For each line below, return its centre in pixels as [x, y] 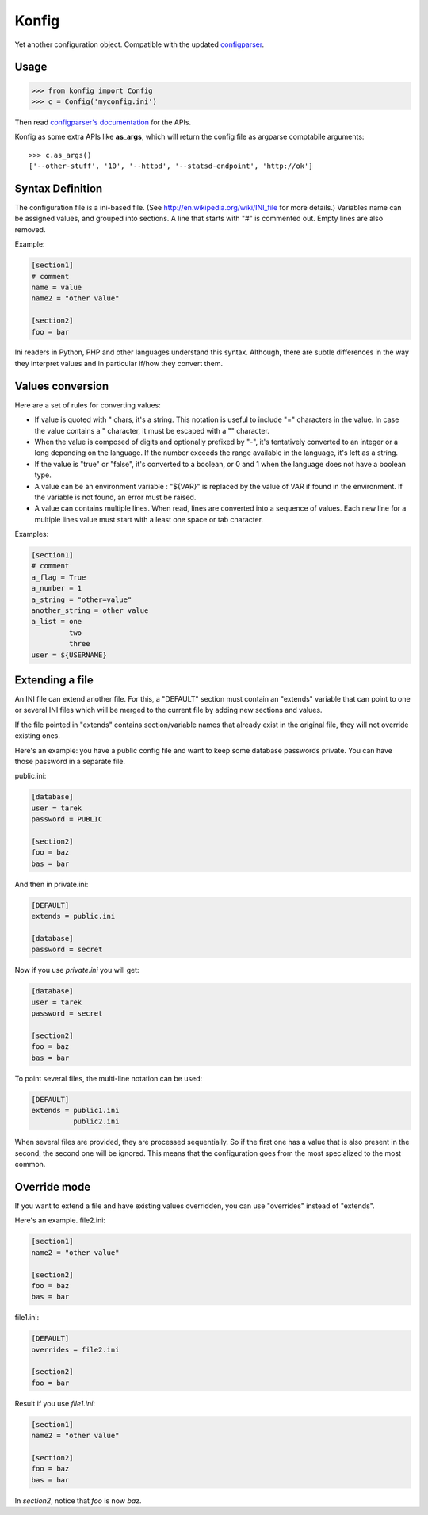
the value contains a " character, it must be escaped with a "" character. [152, 430]
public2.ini [96, 1121]
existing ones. [38, 736]
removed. [30, 229]
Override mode [53, 1186]
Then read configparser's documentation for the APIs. [103, 122]
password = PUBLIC [67, 819]
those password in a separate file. [70, 762]
